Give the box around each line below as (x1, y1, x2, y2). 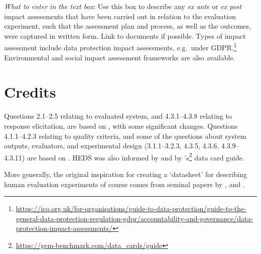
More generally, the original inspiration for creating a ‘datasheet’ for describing (4, 168, 247, 179)
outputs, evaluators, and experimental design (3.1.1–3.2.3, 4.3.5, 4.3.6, (4, 140, 219, 151)
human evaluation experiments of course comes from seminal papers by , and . (4, 179, 245, 189)
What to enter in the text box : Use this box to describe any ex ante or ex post (4, 1, 242, 11)
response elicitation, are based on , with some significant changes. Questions (4, 120, 238, 131)
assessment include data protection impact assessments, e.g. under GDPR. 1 (4, 41, 237, 53)
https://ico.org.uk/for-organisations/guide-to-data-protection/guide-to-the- (16, 203, 246, 214)
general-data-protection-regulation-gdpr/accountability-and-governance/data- (16, 213, 253, 223)
